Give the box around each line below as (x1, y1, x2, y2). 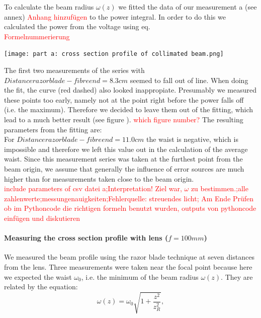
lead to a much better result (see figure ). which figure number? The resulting (4, 114, 243, 124)
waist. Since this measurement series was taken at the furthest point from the (4, 153, 243, 164)
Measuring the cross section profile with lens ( (4, 232, 168, 243)
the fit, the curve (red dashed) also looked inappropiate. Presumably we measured (4, 85, 256, 95)
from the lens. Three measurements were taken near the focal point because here (4, 261, 252, 272)
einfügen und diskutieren (4, 212, 80, 223)
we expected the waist (4, 271, 72, 282)
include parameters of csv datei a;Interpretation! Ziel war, (4, 183, 182, 194)
